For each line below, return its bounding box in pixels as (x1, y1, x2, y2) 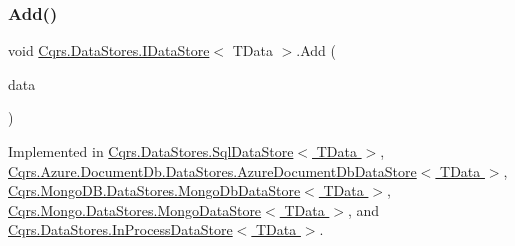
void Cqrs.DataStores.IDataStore (8, 40, 210, 61)
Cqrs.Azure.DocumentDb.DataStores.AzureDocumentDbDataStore (8, 160, 417, 181)
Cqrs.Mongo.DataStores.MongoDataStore (8, 199, 262, 220)
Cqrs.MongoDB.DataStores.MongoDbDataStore (8, 180, 301, 201)
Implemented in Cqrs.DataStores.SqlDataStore (8, 141, 294, 161)
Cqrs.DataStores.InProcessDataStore (8, 219, 233, 240)
